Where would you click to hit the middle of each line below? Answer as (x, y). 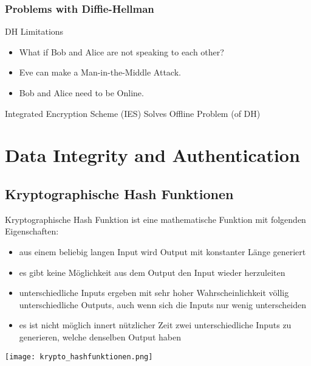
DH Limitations (34, 31)
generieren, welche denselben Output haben (100, 336)
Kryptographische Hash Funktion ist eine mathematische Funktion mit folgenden (155, 219)
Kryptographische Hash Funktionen (119, 193)
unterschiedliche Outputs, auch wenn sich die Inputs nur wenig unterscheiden (163, 304)
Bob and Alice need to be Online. (81, 93)
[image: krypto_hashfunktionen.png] (79, 357)
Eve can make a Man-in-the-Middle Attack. (100, 72)
